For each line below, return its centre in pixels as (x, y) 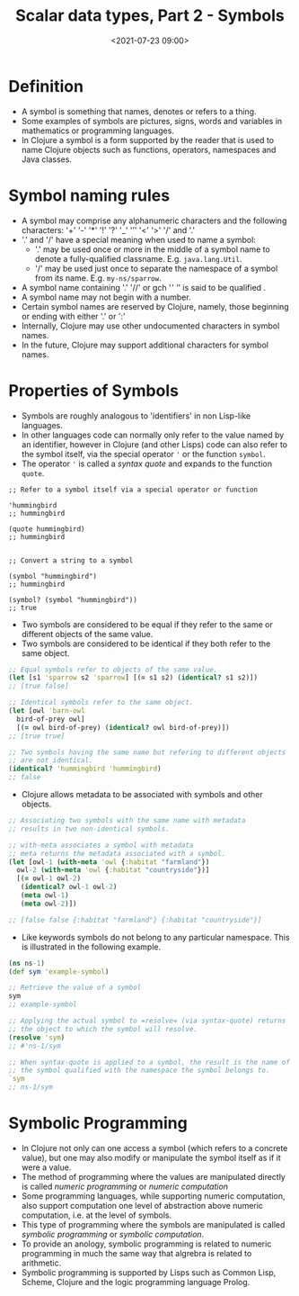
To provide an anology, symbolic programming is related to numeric (146, 1244)
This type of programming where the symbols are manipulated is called (153, 1224)
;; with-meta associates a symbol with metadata (101, 845)
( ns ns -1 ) (27, 963)
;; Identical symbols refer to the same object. (101, 703)
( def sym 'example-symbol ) (59, 972)
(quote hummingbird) (47, 529)
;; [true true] (37, 736)
